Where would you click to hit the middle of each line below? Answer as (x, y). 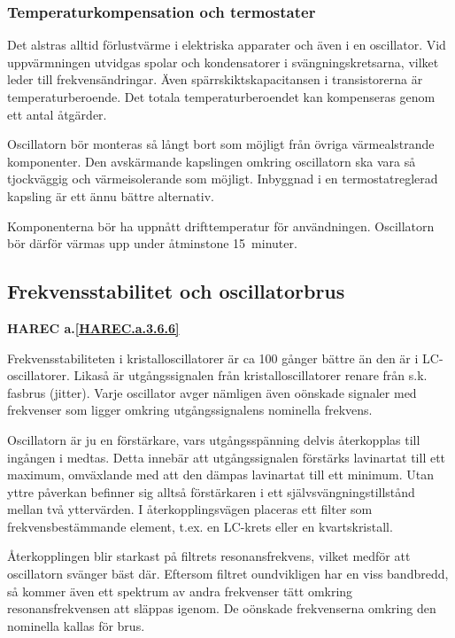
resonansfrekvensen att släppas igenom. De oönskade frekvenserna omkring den (222, 608)
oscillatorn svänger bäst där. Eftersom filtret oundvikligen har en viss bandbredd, (228, 574)
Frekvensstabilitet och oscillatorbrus (176, 291)
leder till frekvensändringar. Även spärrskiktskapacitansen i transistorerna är (215, 79)
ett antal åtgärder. (57, 114)
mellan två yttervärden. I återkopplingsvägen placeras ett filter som (190, 509)
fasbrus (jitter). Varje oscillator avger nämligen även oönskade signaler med (212, 392)
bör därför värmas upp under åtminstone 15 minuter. (152, 243)
